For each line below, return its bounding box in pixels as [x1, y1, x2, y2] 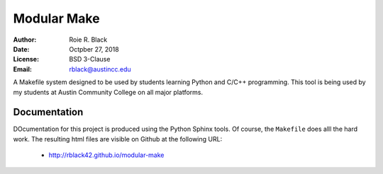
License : [13, 55, 39, 64]
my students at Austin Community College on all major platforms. [13, 88, 204, 96]
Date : [13, 45, 30, 53]
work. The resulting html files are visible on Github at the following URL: [13, 134, 223, 143]
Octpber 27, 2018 [69, 45, 120, 53]
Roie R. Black [69, 35, 108, 44]
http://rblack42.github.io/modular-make [48, 151, 165, 159]
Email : [13, 64, 32, 74]
